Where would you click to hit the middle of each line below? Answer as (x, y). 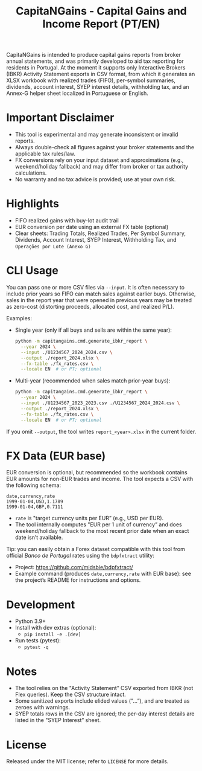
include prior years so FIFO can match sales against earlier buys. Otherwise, (101, 294)
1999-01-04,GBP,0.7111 (35, 507)
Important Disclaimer (60, 118)
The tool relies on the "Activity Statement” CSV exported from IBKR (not (104, 688)
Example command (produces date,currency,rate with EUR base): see (103, 574)
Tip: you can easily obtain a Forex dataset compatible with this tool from (96, 549)
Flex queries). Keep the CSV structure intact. (71, 695)
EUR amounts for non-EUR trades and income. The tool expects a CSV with (100, 479)
